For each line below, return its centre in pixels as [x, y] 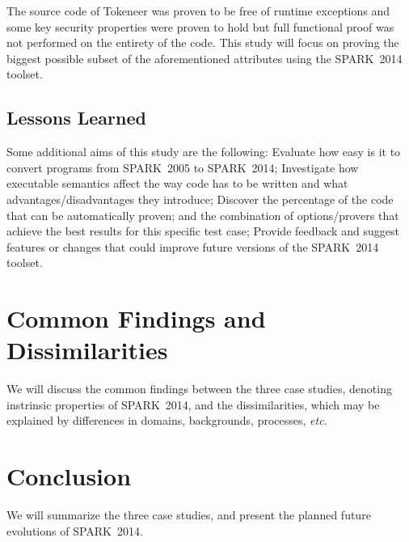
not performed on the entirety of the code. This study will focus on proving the [203, 42]
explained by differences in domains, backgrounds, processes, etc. [167, 420]
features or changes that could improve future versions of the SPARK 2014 [193, 246]
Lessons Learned [76, 118]
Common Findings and [136, 318]
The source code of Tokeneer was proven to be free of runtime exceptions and [198, 11]
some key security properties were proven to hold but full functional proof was [200, 26]
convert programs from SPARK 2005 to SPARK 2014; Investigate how [183, 167]
